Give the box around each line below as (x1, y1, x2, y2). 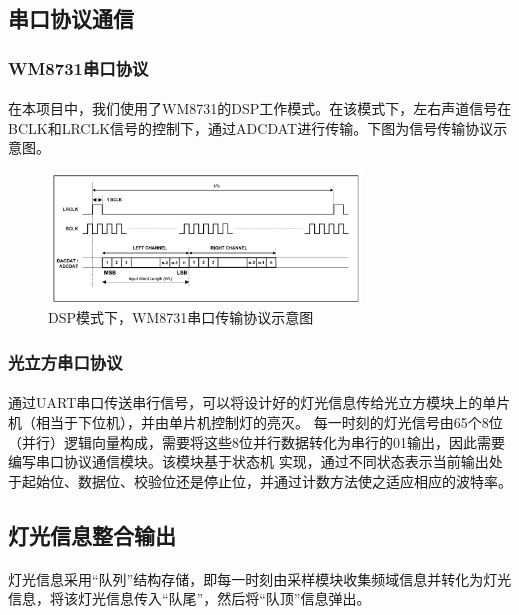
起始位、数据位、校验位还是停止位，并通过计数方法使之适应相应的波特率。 (21, 470, 512, 491)
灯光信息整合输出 (8, 519, 176, 550)
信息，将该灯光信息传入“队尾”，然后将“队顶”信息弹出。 (8, 588, 371, 609)
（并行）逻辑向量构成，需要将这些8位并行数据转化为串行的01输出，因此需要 (8, 431, 505, 452)
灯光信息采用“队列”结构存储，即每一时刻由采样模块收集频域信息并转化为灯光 (8, 568, 512, 589)
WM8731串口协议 (8, 55, 149, 80)
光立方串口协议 (8, 349, 123, 374)
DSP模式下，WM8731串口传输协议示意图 (48, 307, 314, 328)
